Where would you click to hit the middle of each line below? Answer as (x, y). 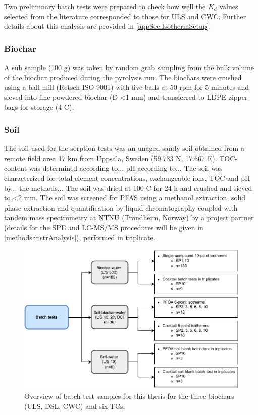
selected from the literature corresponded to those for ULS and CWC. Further (125, 16)
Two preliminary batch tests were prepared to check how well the (105, 6)
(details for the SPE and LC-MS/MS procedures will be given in (104, 227)
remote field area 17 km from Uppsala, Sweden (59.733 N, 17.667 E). (111, 158)
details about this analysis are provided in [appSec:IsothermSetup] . (108, 26)
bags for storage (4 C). (39, 107)
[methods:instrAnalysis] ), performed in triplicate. (80, 237)
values (229, 6)
